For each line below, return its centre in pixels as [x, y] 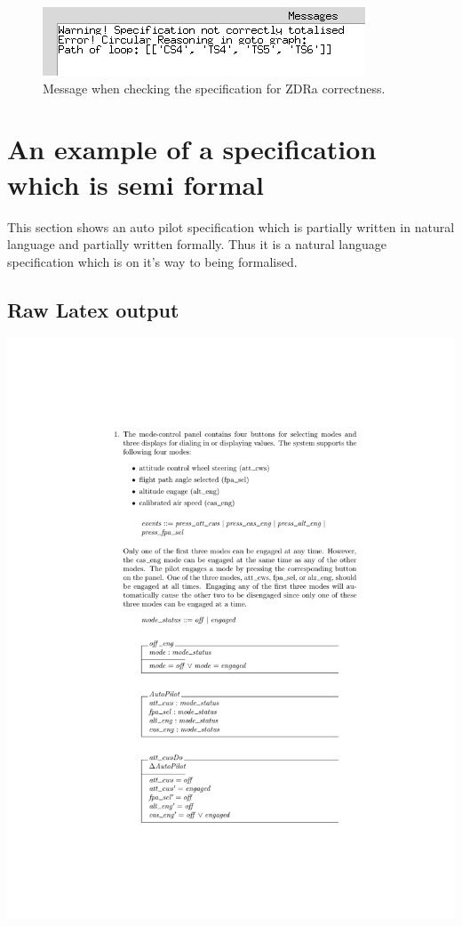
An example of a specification [192, 149]
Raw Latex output [93, 309]
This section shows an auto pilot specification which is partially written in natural [231, 226]
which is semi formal [136, 184]
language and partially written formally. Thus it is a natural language [197, 244]
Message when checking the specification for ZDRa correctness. [214, 88]
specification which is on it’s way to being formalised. [152, 261]
